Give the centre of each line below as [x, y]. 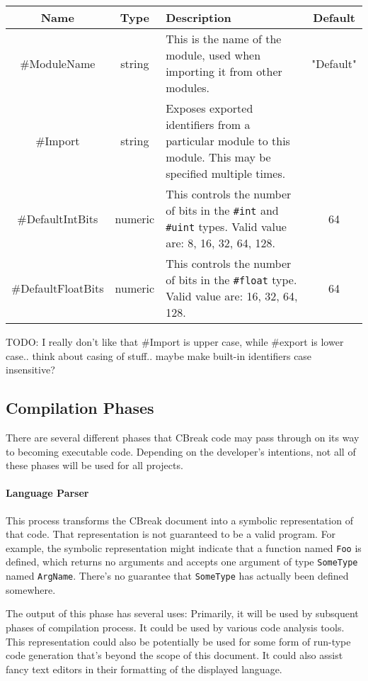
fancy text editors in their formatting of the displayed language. [144, 669]
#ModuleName [58, 63]
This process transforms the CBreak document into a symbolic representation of [179, 520]
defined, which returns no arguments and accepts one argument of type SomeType [182, 562]
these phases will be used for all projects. [94, 465]
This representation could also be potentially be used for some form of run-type [178, 641]
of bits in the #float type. [231, 280]
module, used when [213, 55]
